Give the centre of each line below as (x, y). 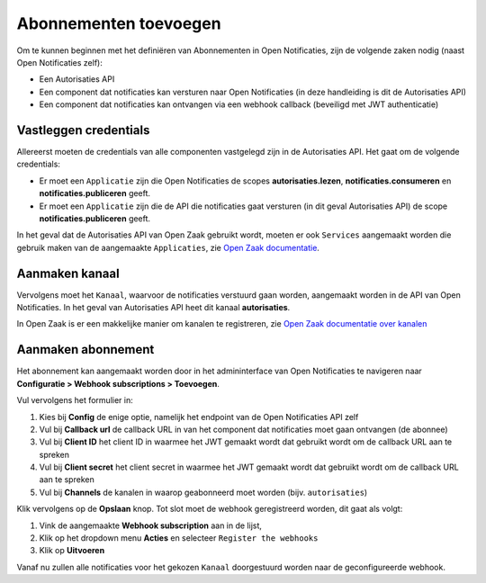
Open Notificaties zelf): (59, 62)
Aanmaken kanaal (68, 273)
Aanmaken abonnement (85, 350)
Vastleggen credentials (83, 130)
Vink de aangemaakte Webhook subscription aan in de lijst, (151, 525)
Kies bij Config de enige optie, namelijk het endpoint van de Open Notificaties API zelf (199, 417)
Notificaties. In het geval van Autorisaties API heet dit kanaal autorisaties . (153, 308)
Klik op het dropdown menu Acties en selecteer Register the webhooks (179, 538)
